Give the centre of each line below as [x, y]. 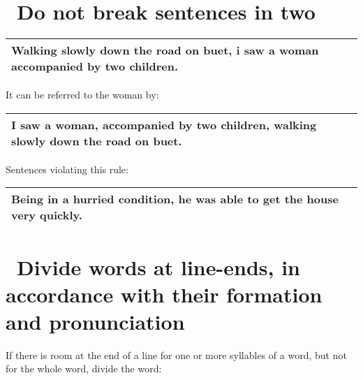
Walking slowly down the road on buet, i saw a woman [165, 50]
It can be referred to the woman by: [82, 95]
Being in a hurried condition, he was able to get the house [175, 199]
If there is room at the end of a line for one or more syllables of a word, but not [176, 355]
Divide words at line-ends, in [158, 266]
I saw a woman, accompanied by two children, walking [164, 124]
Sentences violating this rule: [67, 169]
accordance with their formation [164, 294]
